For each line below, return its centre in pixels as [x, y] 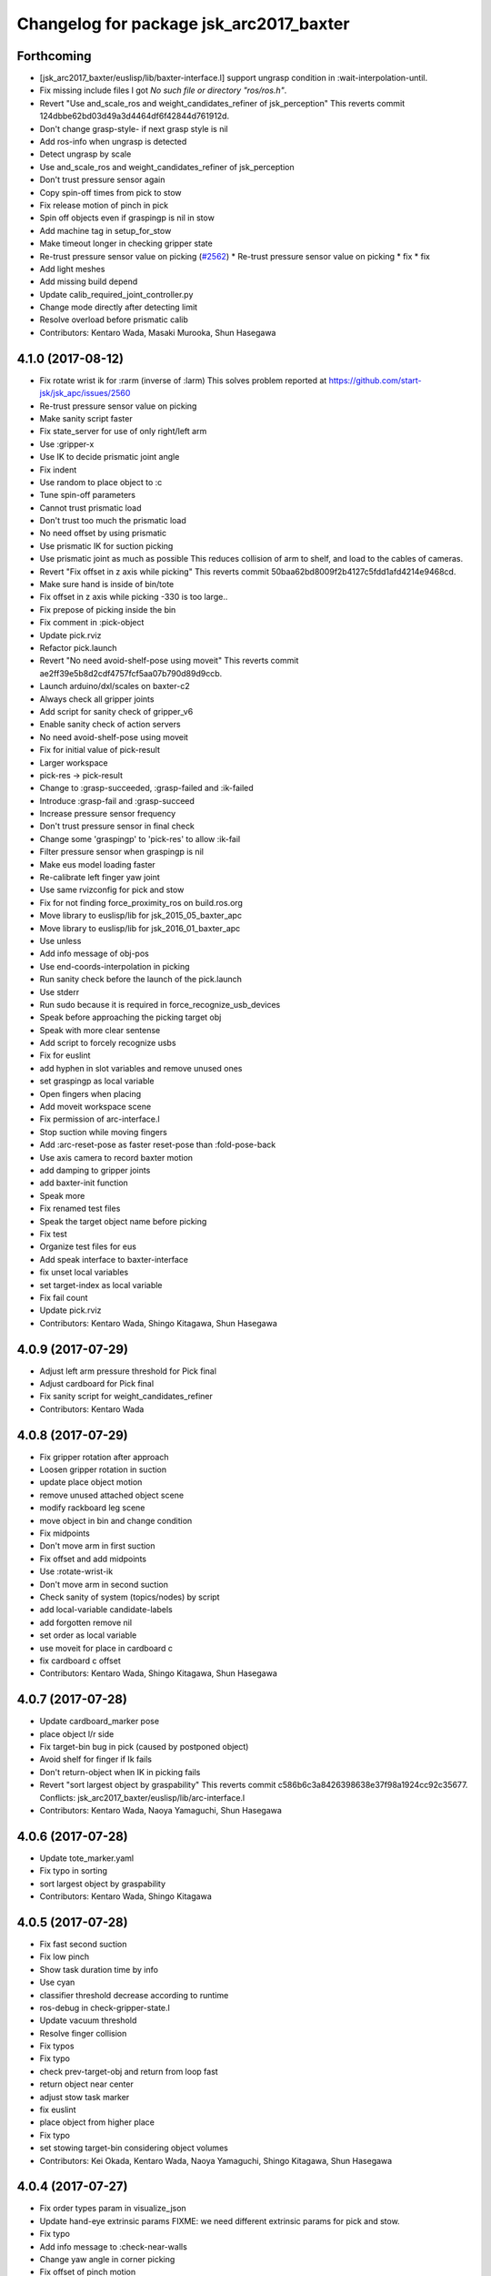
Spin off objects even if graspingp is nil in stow [127, 218]
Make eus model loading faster [98, 864]
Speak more [62, 1195]
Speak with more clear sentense [100, 1030]
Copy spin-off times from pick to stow [110, 192]
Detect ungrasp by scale [85, 154]
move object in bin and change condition [116, 1520]
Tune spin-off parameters [88, 495]
